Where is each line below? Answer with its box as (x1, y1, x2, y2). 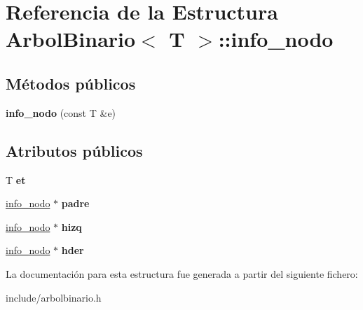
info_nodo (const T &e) (6, 105, 116, 120)
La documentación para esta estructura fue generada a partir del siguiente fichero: (6, 266, 358, 281)
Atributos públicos (6, 139, 143, 161)
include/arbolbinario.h (6, 290, 102, 304)
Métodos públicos (6, 72, 136, 94)
